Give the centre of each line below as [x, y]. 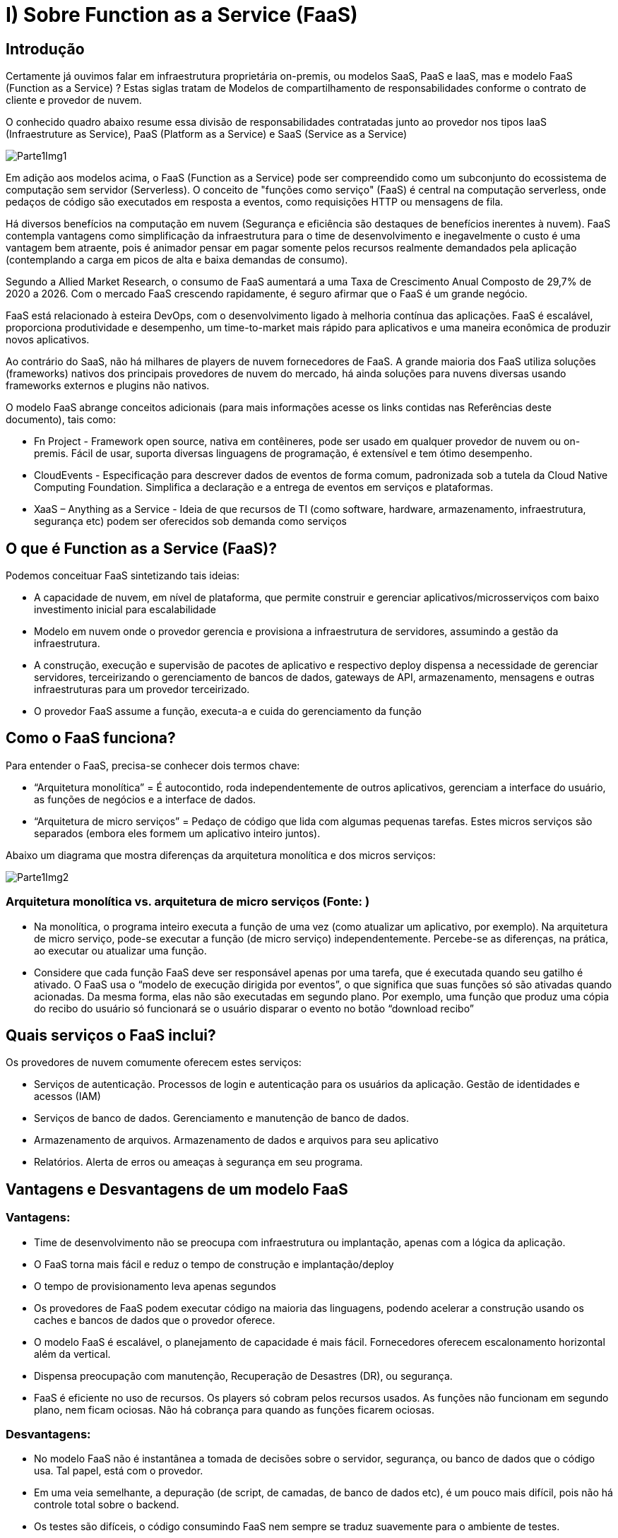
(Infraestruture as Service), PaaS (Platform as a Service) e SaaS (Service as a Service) [207, 134]
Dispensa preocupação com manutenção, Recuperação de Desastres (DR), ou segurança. [243, 1376]
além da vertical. [72, 1354]
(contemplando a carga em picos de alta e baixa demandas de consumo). [177, 260]
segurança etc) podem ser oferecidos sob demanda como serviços [190, 521]
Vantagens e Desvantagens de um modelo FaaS [177, 1189]
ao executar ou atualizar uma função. [120, 950]
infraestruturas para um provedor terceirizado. [142, 690]
